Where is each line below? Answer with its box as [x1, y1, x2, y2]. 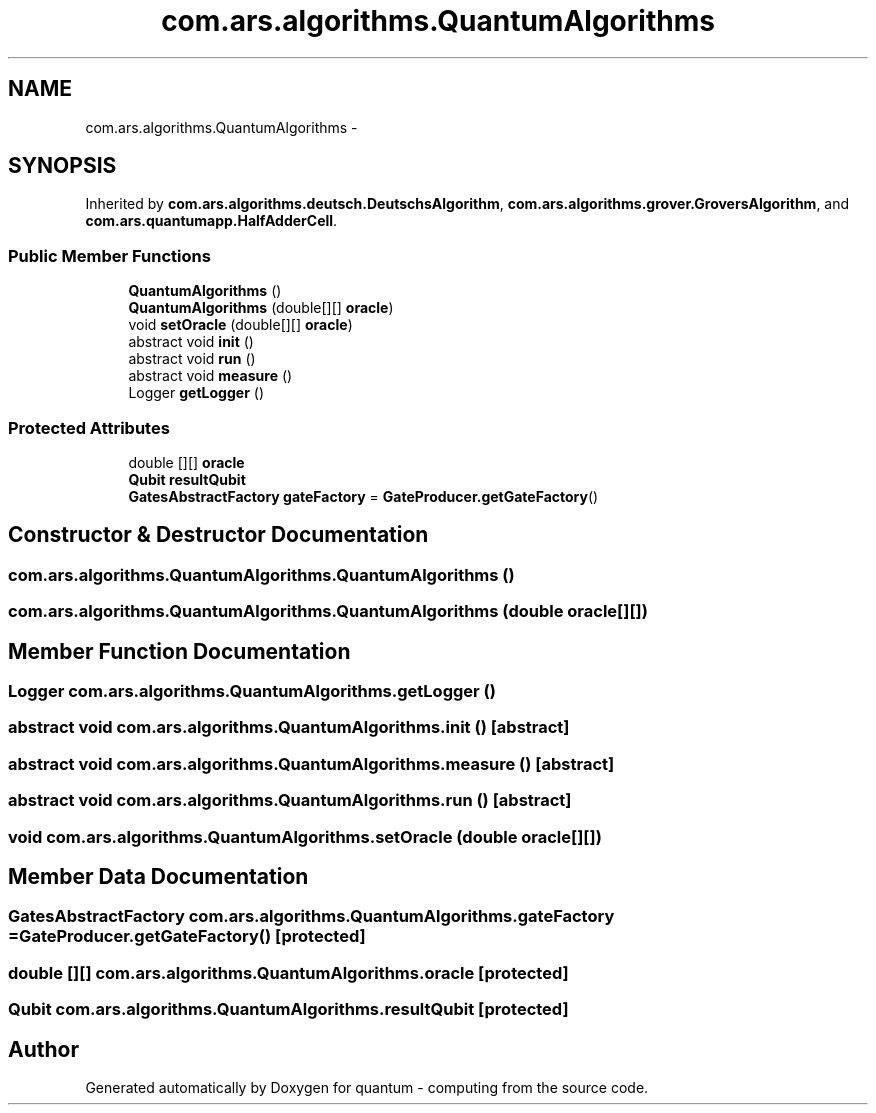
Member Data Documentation [8, 863, 309, 889]
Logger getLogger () [128, 384, 264, 402]
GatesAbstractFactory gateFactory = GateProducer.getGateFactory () [128, 487, 599, 505]
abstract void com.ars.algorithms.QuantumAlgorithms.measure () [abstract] [8, 753, 615, 774]
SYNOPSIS [8, 153, 117, 179]
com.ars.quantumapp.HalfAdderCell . [85, 212, 338, 230]
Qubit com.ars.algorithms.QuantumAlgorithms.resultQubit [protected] [8, 999, 569, 1020]
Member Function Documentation [8, 638, 351, 664]
